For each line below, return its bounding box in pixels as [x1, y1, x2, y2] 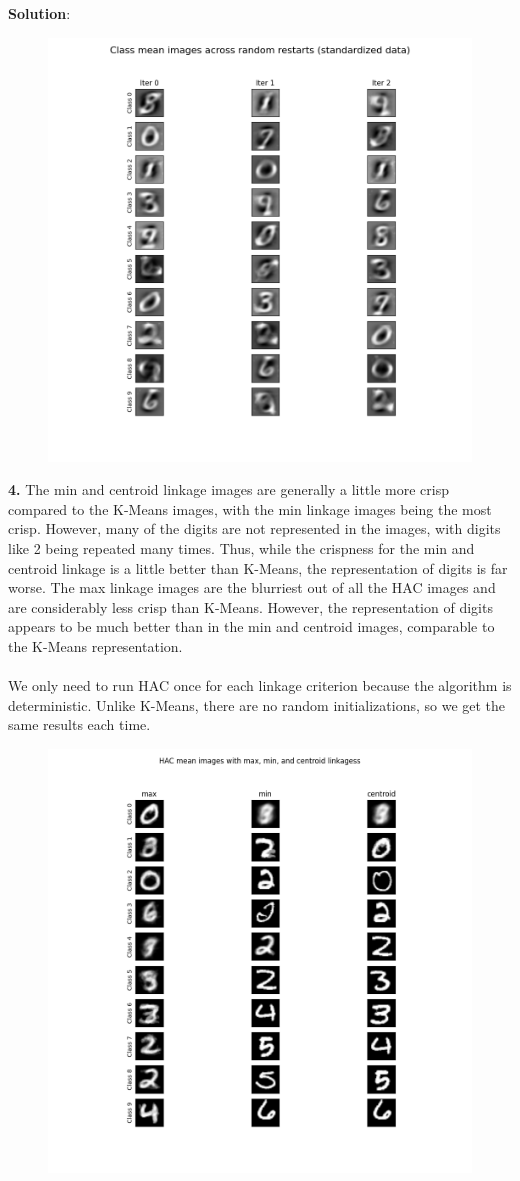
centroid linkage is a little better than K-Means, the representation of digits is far [8, 557, 508, 578]
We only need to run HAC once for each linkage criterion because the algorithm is [8, 675, 512, 696]
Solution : [8, 3, 71, 23]
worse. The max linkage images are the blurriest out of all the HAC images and [8, 577, 496, 598]
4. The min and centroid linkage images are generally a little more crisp [8, 479, 450, 500]
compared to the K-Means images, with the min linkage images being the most [8, 498, 492, 519]
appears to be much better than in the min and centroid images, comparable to [8, 616, 495, 637]
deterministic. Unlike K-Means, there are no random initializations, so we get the [8, 694, 506, 715]
